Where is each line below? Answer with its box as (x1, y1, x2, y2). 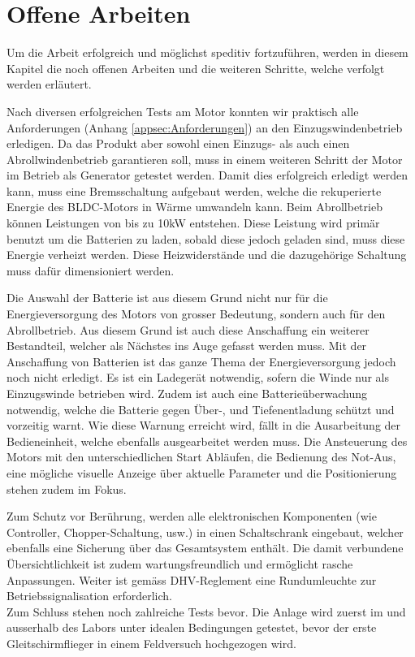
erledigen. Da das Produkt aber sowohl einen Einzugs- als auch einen (6, 135, 350, 152)
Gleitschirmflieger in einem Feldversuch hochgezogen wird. (6, 634, 296, 651)
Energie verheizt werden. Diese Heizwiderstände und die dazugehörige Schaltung (6, 246, 407, 263)
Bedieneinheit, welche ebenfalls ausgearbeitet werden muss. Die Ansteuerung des (6, 432, 408, 449)
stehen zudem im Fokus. (6, 480, 127, 497)
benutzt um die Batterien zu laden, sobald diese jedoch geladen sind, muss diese (6, 230, 405, 247)
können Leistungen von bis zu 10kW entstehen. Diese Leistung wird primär (6, 214, 380, 231)
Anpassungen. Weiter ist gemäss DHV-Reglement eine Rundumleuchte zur (6, 571, 377, 588)
